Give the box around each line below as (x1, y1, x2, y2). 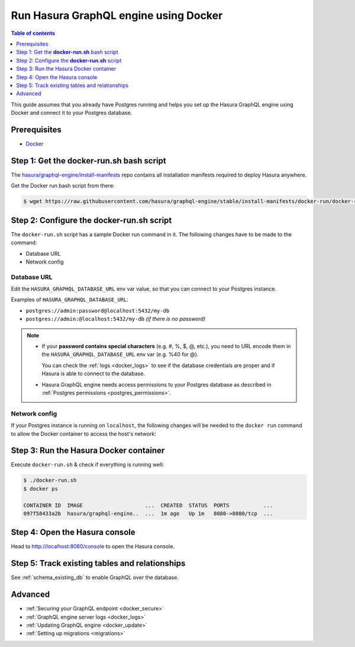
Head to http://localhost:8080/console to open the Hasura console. (11, 543, 175, 550)
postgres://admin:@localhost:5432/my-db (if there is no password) (25, 316, 206, 323)
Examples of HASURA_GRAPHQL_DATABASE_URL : (11, 296, 128, 303)
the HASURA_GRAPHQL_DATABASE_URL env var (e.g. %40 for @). (41, 351, 199, 358)
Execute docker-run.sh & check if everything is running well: (11, 461, 164, 468)
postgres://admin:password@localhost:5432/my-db (25, 307, 170, 314)
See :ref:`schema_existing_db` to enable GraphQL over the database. (11, 574, 179, 581)
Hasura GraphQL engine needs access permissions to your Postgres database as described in (41, 381, 272, 388)
